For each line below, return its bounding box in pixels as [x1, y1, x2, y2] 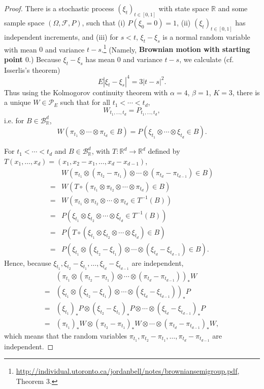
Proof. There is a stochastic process [4, 3, 114, 13]
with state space [158, 3, 209, 13]
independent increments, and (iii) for [4, 31, 118, 42]
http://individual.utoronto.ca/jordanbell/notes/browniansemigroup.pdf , [16, 366, 240, 376]
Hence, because [4, 257, 51, 268]
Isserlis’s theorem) [4, 64, 60, 75]
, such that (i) [82, 17, 125, 27]
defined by [148, 146, 180, 156]
